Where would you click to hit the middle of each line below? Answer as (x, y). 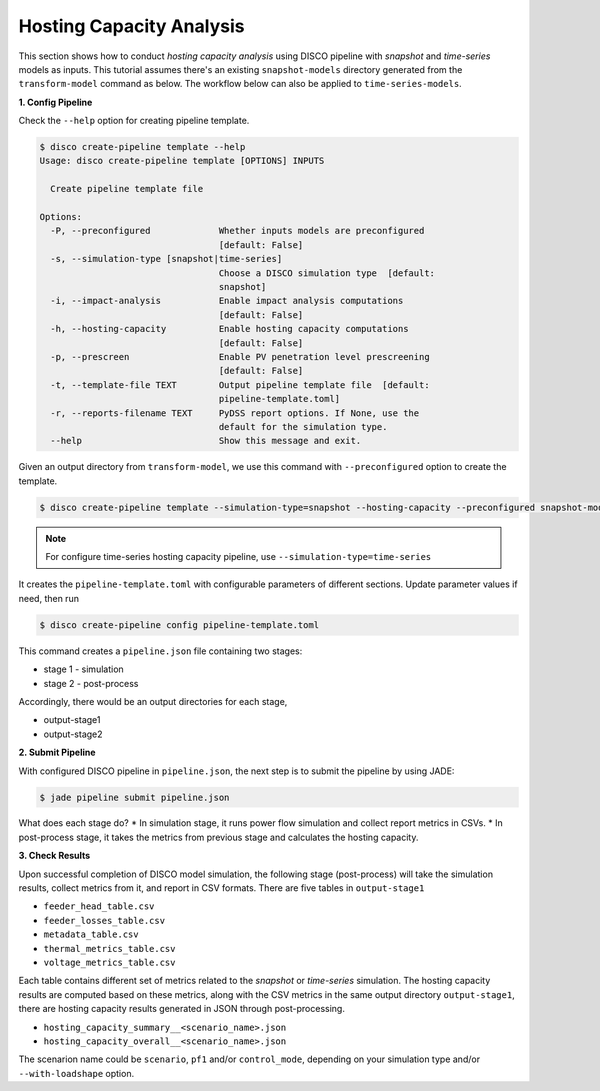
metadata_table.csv (91, 934)
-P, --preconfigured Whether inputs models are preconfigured (237, 231)
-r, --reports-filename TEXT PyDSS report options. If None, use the (235, 413)
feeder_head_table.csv (99, 906)
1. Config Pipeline (55, 102)
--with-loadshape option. (76, 1073)
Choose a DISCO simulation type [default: (326, 273)
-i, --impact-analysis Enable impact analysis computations (227, 301)
